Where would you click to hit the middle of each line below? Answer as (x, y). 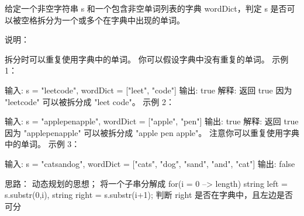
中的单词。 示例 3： (42, 144)
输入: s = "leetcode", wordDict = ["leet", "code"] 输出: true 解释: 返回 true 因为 (148, 90)
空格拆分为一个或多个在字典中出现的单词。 (103, 20)
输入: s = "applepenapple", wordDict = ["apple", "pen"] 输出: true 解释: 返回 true (152, 121)
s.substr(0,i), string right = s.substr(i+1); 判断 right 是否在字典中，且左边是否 (149, 195)
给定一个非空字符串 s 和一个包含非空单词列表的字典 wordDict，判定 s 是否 (146, 8)
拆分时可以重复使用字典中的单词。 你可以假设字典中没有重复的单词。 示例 (147, 59)
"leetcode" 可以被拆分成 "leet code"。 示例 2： (90, 101)
